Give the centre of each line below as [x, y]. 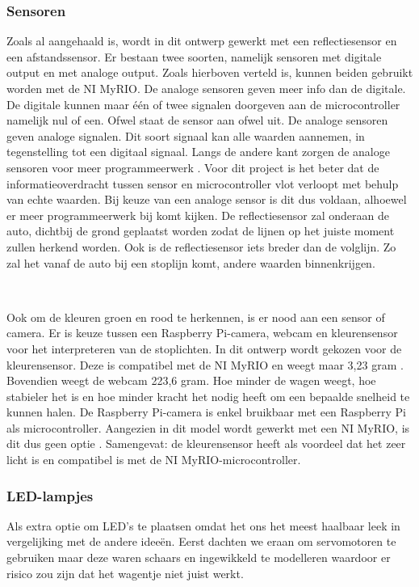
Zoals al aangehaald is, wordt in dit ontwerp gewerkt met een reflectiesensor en [202, 41]
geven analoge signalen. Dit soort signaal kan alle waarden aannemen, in [186, 135]
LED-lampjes [50, 495]
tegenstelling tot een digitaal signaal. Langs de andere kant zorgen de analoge [198, 152]
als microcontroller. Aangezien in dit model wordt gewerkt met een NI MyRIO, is [208, 427]
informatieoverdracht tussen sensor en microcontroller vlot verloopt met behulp [203, 183]
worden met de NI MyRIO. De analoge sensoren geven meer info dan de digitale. [206, 88]
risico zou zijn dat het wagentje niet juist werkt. [125, 573]
